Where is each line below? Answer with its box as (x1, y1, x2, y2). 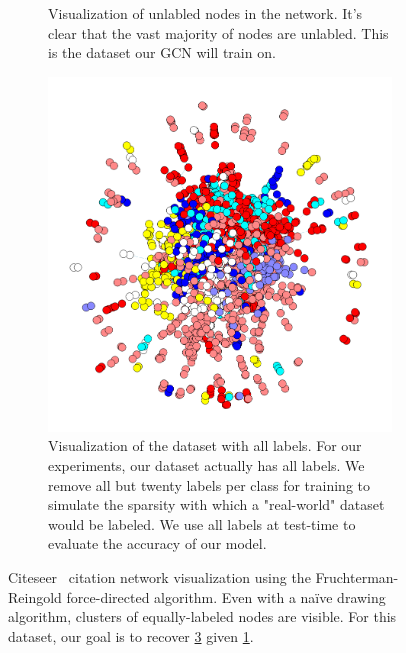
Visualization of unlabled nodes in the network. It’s (48, 3, 363, 23)
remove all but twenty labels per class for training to (48, 474, 370, 495)
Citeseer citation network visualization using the (8, 567, 311, 587)
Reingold (8, 586, 62, 607)
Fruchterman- (315, 567, 399, 587)
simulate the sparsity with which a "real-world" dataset (48, 494, 385, 515)
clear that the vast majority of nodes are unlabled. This (48, 22, 389, 43)
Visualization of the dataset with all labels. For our (48, 435, 362, 456)
